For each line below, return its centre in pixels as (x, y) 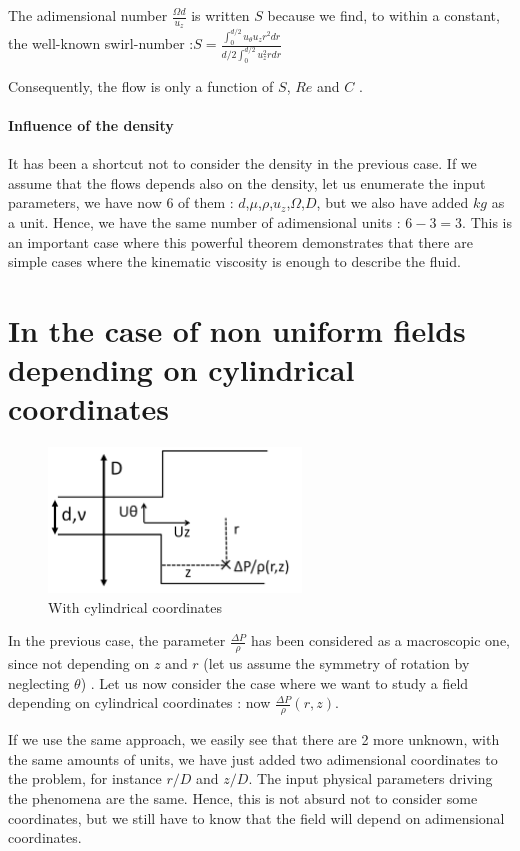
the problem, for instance (85, 778)
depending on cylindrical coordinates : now (139, 702)
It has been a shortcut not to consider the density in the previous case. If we (242, 163)
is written (220, 15)
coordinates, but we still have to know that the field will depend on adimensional (256, 817)
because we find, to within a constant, (383, 15)
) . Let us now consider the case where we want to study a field (274, 682)
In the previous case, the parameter (117, 640)
